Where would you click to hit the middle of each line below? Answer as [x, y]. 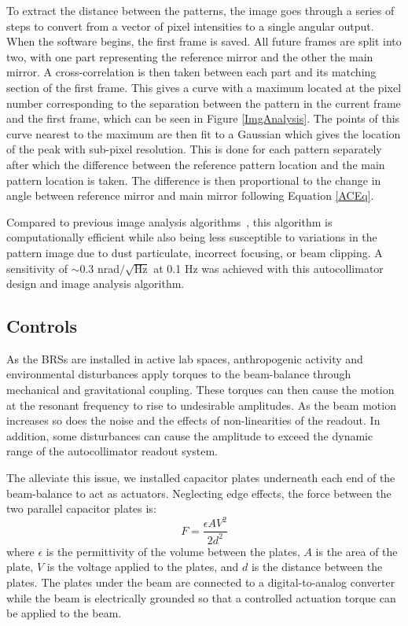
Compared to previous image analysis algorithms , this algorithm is [169, 221]
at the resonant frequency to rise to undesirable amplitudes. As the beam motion [201, 405]
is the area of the [357, 551]
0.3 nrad [100, 268]
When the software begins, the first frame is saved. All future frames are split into [204, 41]
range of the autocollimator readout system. [112, 451]
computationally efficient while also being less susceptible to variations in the [192, 237]
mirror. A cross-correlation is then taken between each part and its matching [191, 72]
